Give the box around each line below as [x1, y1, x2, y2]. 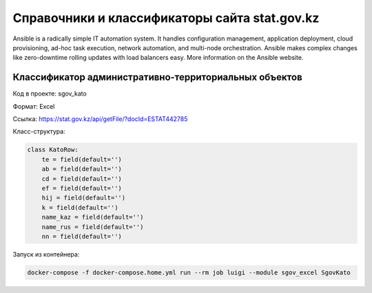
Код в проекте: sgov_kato [12, 89, 87, 98]
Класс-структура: [12, 127, 65, 135]
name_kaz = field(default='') [41, 213, 144, 221]
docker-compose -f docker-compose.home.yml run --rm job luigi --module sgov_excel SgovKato [27, 268, 351, 276]
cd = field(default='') [41, 175, 122, 182]
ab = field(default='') [41, 165, 122, 173]
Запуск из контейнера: [12, 250, 80, 258]
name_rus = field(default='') [41, 223, 144, 230]
